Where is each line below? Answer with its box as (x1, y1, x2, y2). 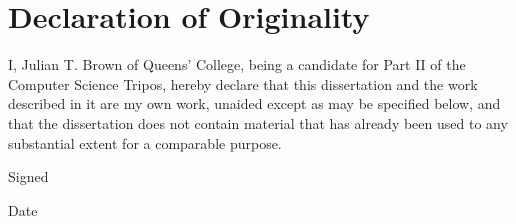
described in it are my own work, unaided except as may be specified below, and (8, 93, 501, 114)
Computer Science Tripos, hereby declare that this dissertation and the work (8, 73, 478, 94)
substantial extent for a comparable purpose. (8, 132, 282, 153)
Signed (8, 166, 49, 187)
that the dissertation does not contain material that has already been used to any (8, 112, 508, 133)
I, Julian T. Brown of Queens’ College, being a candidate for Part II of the (8, 54, 466, 75)
